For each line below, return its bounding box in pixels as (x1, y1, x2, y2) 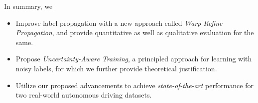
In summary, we (4, 1, 53, 11)
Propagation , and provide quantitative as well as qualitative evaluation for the (15, 27, 254, 38)
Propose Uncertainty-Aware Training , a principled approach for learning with (15, 53, 252, 64)
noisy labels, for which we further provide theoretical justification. (15, 63, 217, 73)
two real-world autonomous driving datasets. (15, 90, 152, 100)
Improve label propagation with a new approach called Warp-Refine (15, 17, 223, 28)
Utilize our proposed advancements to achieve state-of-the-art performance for (15, 80, 254, 90)
